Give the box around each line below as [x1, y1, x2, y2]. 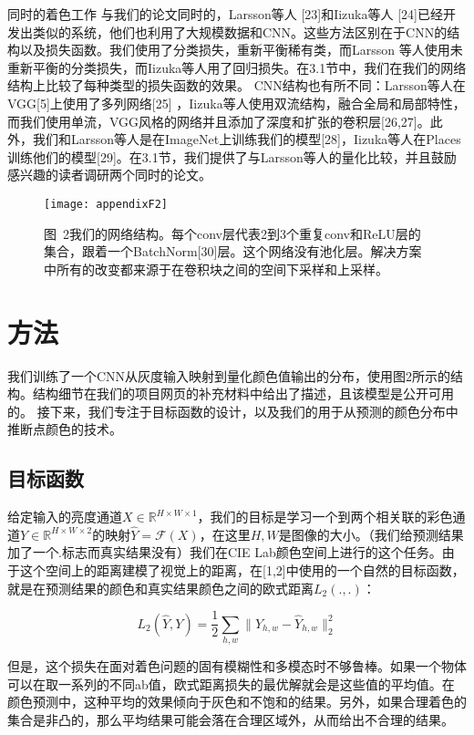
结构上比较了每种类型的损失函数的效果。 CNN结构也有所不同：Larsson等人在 [7, 76, 466, 95]
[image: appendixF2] [44, 197, 169, 211]
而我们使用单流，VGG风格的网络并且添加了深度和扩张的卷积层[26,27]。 [7, 111, 430, 130]
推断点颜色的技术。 [7, 419, 122, 439]
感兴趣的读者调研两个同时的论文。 [7, 165, 211, 184]
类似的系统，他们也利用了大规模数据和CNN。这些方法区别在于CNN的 [32, 22, 448, 41]
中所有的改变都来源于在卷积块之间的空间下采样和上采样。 [44, 259, 388, 278]
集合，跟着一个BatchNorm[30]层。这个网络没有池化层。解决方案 [44, 242, 422, 261]
